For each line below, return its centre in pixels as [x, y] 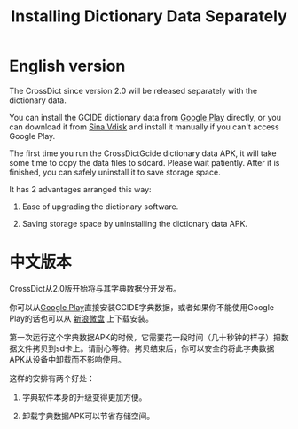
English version [67, 66]
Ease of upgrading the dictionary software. [100, 207]
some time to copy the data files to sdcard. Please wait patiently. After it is [145, 162]
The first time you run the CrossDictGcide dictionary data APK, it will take [143, 153]
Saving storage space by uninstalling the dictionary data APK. [135, 223]
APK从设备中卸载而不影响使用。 [68, 359]
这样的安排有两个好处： [52, 378]
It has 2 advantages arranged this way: [81, 189]
